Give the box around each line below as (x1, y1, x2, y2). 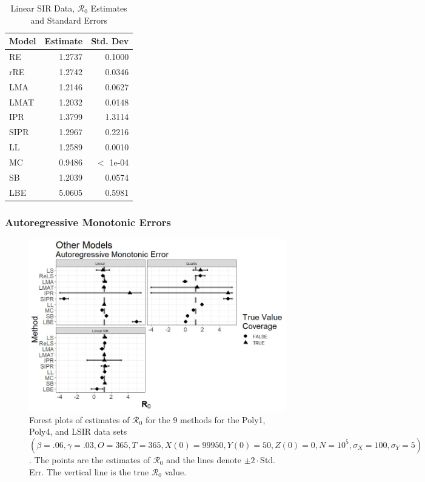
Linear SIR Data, (10, 2, 75, 14)
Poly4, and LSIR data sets (29, 425, 127, 438)
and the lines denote (166, 453, 241, 466)
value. (164, 465, 187, 478)
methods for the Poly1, (180, 413, 266, 426)
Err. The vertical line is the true (29, 465, 149, 478)
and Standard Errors (30, 13, 107, 26)
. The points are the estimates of (29, 453, 150, 466)
